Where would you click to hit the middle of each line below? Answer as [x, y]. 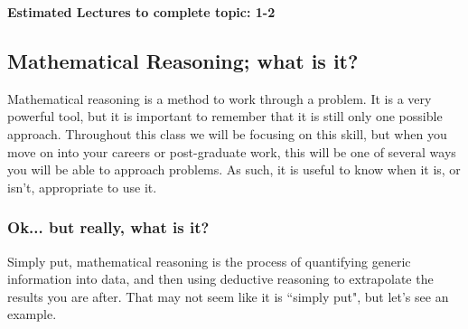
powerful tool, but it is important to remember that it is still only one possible [225, 116]
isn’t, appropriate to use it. [82, 187]
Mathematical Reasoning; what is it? [183, 60]
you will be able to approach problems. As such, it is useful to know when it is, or [234, 169]
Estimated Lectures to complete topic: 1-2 [141, 12]
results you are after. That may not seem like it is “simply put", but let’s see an [228, 296]
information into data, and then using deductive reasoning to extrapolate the [220, 279]
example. [32, 314]
